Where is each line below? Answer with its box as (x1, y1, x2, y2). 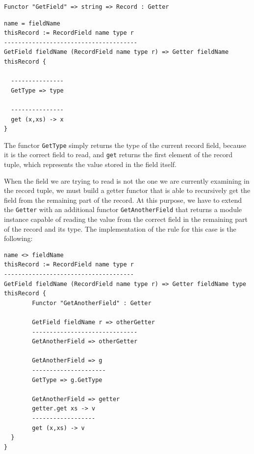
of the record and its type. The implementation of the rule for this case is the (4, 223, 236, 234)
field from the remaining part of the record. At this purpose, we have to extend (4, 194, 242, 205)
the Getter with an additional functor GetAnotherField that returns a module (4, 204, 242, 215)
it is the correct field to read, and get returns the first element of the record (4, 149, 233, 160)
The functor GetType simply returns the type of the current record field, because (4, 140, 246, 150)
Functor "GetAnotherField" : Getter (32, 299, 152, 307)
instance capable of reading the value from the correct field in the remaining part (4, 214, 248, 224)
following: (4, 233, 33, 243)
